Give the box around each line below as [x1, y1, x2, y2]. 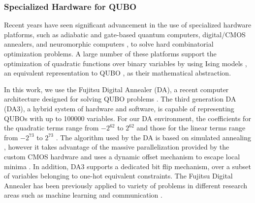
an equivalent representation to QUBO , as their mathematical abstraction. [4, 68, 231, 78]
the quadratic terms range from [4, 123, 99, 133]
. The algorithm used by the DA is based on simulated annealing [56, 132, 252, 142]
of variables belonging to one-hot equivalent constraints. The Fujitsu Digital [4, 171, 233, 181]
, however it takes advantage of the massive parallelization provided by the [4, 142, 229, 152]
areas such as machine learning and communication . [4, 190, 162, 200]
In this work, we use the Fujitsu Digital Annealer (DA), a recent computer [4, 84, 229, 94]
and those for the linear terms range [136, 123, 246, 133]
